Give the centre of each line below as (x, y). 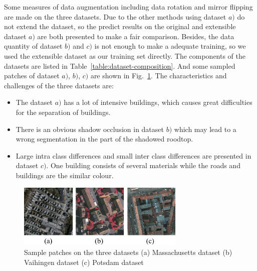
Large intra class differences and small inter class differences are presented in (134, 155)
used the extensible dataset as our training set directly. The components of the (125, 55)
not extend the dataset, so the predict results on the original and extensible (120, 26)
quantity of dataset (33, 46)
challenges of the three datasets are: (59, 85)
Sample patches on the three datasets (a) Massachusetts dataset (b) (128, 252)
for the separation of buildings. (63, 112)
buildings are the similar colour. (65, 175)
